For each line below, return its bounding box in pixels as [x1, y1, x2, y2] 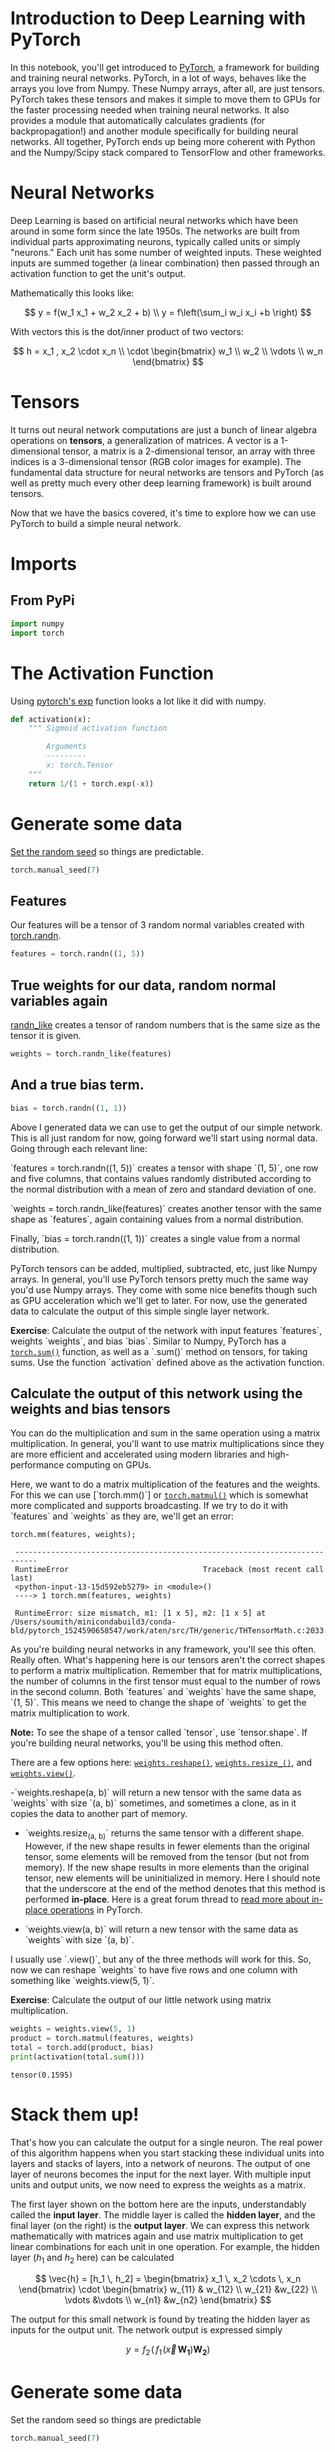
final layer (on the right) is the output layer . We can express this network [10, 2219, 310, 2231]
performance [10, 1459, 65, 1471]
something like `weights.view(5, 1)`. [10, 1975, 155, 1987]
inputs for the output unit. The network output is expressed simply [10, 2324, 283, 2336]
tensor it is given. [10, 1029, 82, 1041]
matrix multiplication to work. [10, 1707, 130, 1719]
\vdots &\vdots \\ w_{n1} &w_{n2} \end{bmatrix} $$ [64, 2294, 272, 2306]
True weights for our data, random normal [10, 977, 277, 994]
